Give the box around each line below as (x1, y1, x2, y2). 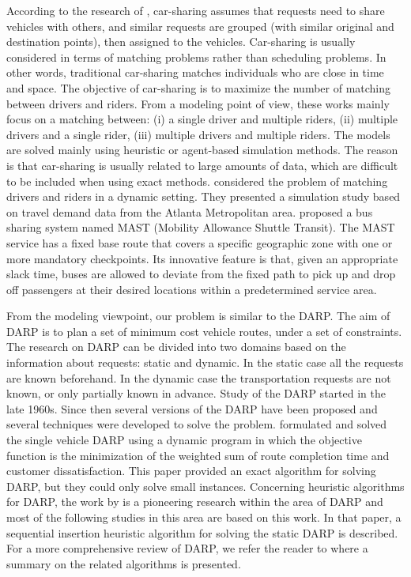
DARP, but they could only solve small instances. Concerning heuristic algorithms (6, 477, 405, 494)
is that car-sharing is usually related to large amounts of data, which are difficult (6, 157, 398, 173)
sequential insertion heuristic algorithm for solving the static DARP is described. (6, 524, 398, 541)
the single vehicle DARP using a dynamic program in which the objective (6, 432, 362, 448)
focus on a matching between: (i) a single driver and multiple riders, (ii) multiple (6, 111, 398, 127)
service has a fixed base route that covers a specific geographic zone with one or (6, 234, 393, 251)
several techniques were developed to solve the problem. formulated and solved (6, 416, 387, 432)
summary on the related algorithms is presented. (6, 555, 241, 571)
